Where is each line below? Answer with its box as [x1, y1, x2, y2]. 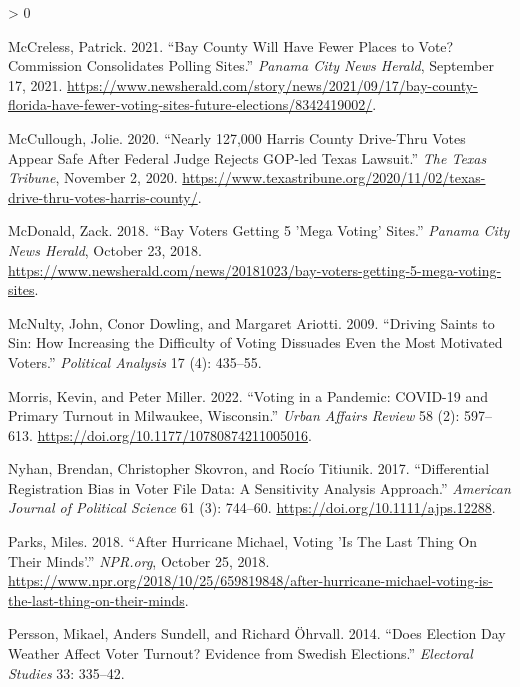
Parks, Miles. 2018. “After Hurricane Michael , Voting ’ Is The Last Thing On [8, 531, 478, 552]
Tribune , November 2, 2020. [8, 167, 178, 188]
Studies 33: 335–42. [8, 662, 125, 683]
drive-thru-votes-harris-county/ [8, 186, 198, 207]
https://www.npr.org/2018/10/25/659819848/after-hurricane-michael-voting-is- [8, 570, 493, 591]
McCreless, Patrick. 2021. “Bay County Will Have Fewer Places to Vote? [8, 35, 454, 56]
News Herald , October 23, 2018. [8, 239, 202, 260]
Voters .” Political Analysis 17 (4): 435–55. [8, 351, 262, 372]
